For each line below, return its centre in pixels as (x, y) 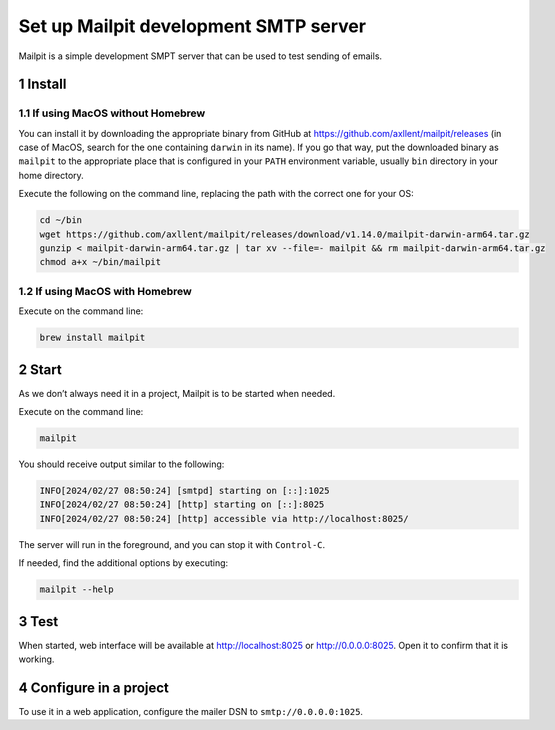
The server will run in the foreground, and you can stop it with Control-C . (172, 544)
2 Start (40, 369)
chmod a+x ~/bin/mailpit (100, 262)
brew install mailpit (92, 338)
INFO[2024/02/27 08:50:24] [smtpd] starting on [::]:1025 (184, 490)
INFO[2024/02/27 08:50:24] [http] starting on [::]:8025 (182, 504)
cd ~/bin (61, 220)
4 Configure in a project (94, 687)
